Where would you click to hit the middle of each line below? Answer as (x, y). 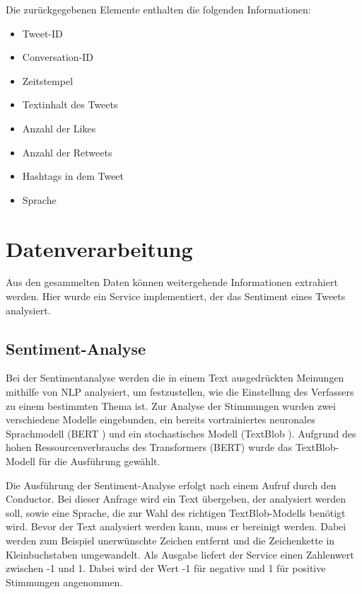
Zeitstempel (48, 80)
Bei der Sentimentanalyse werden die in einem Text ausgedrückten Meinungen (175, 378)
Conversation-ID (58, 57)
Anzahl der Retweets (67, 152)
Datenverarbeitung (99, 248)
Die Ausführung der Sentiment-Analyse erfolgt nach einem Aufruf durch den (171, 485)
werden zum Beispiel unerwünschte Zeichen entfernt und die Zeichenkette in (170, 540)
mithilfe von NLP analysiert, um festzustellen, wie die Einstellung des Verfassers (180, 392)
